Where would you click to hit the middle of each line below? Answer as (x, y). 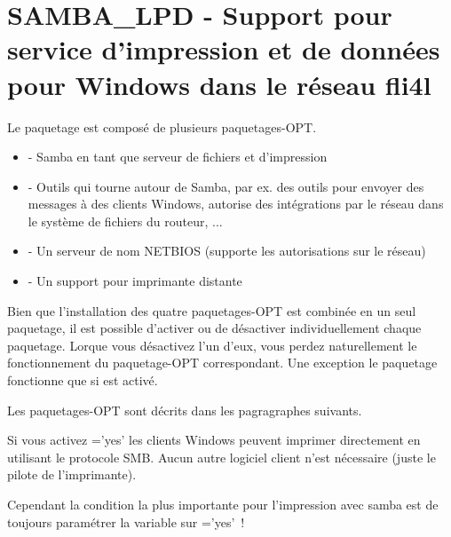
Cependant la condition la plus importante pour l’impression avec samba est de (223, 504)
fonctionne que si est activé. (83, 380)
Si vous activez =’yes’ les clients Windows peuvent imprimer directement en (214, 440)
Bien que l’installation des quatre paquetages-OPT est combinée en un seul (212, 310)
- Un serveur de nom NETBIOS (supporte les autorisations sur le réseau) (227, 251)
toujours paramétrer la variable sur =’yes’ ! (126, 521)
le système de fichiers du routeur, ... (125, 221)
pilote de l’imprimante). (72, 474)
